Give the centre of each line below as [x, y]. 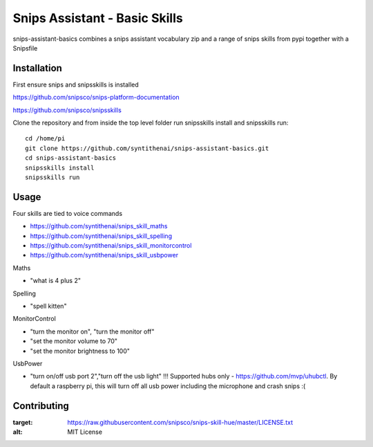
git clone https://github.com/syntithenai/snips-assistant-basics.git [147, 148]
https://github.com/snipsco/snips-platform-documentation [96, 98]
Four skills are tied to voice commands [68, 213]
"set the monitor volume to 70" [74, 341]
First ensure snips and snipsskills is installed [76, 84]
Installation [37, 68]
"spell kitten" [48, 306]
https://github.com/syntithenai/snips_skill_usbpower [104, 255]
